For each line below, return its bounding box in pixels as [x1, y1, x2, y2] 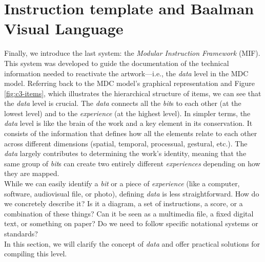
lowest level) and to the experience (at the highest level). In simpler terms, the [4, 107, 251, 118]
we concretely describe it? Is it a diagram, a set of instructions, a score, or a [4, 198, 243, 209]
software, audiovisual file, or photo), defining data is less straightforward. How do [4, 188, 259, 199]
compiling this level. [4, 248, 67, 259]
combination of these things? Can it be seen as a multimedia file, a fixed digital [4, 208, 254, 219]
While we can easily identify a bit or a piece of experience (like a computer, [4, 178, 240, 189]
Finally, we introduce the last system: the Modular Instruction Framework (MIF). [4, 48, 260, 58]
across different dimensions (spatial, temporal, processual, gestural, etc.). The [4, 138, 248, 148]
